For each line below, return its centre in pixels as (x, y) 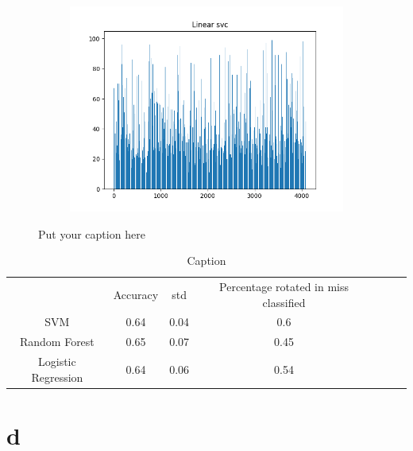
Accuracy (136, 294)
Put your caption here (92, 233)
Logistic (57, 362)
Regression (57, 377)
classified (284, 302)
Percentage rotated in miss (284, 287)
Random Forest (57, 342)
